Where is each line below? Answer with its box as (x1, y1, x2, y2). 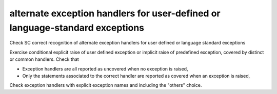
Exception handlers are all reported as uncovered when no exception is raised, (22, 65, 188, 72)
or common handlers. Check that (9, 56, 79, 62)
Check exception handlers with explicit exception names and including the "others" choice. (9, 82, 202, 88)
